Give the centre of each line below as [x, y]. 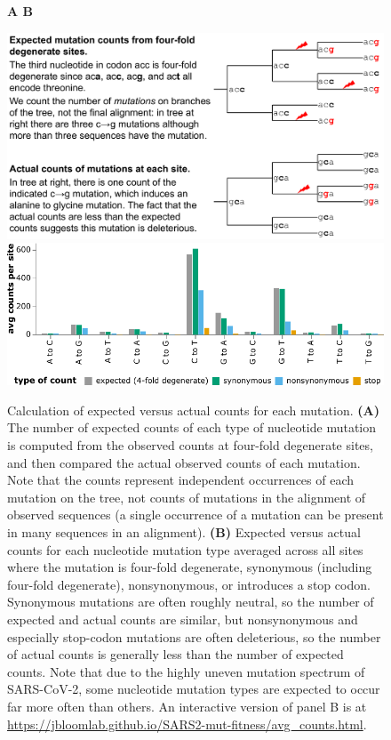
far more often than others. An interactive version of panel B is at [187, 706]
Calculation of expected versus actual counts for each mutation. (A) [193, 410]
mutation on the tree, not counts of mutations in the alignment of [187, 497]
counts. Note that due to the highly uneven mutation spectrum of [186, 671]
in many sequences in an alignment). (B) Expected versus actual [184, 532]
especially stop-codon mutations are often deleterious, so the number [194, 636]
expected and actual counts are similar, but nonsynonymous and [183, 619]
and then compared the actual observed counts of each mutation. [184, 462]
